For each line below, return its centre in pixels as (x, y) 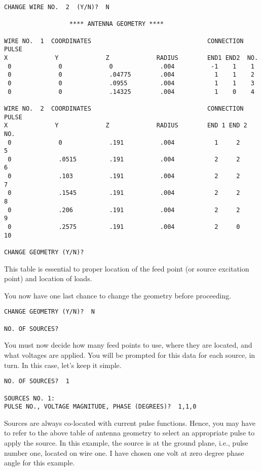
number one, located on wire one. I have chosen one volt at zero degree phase (124, 452)
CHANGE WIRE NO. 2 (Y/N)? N (57, 7)
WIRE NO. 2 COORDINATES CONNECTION (124, 108)
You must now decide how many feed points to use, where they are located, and (128, 345)
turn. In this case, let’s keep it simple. (63, 365)
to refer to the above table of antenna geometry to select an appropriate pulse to (129, 433)
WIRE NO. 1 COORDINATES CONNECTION (124, 41)
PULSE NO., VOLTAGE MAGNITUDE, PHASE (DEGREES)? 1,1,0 (100, 407)
